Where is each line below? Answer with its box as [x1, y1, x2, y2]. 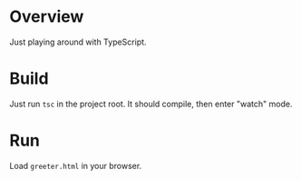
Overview [9, 6, 84, 27]
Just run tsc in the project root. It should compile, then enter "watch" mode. [9, 98, 293, 109]
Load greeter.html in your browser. [9, 160, 142, 171]
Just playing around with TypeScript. [9, 36, 147, 47]
